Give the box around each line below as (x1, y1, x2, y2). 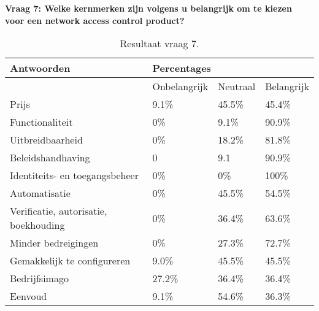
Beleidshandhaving (10, 150, 90, 165)
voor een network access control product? (5, 13, 185, 26)
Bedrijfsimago (10, 271, 69, 286)
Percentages (152, 61, 211, 75)
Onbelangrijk (152, 79, 209, 94)
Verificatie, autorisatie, (10, 204, 107, 218)
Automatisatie (10, 186, 71, 201)
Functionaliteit (10, 115, 73, 129)
